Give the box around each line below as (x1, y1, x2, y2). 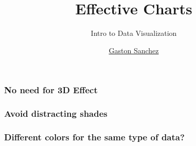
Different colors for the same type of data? (4, 131, 185, 143)
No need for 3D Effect (4, 84, 98, 96)
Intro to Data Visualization (91, 28, 177, 38)
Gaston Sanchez (109, 45, 159, 55)
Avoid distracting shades (4, 107, 108, 120)
